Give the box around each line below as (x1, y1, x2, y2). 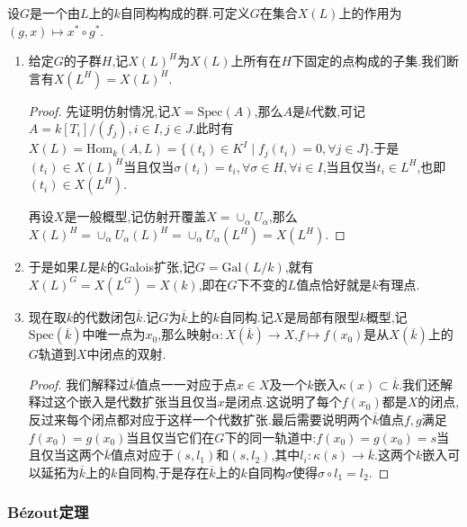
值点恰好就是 (296, 274, 373, 293)
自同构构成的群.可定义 (120, 4, 250, 22)
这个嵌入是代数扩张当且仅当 (53, 392, 218, 411)
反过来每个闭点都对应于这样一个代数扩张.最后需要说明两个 (28, 409, 373, 428)
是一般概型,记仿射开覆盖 (64, 207, 207, 226)
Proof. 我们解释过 (28, 374, 130, 393)
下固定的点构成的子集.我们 (292, 51, 447, 70)
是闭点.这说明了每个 (224, 392, 342, 411)
